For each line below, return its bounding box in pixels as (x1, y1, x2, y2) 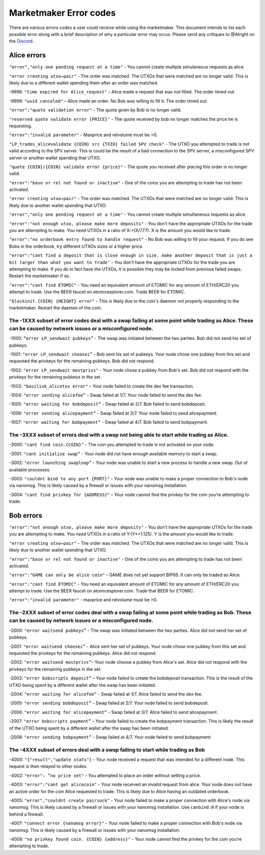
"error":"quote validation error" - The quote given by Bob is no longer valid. (9, 107, 182, 113)
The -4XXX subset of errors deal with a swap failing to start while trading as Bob (9, 746, 205, 753)
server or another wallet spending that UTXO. (9, 155, 101, 161)
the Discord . (9, 38, 34, 44)
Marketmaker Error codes (9, 7, 116, 18)
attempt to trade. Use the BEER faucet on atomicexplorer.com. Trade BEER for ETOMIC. (9, 289, 185, 295)
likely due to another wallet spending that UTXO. (9, 547, 107, 553)
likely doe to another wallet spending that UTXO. (9, 202, 107, 208)
